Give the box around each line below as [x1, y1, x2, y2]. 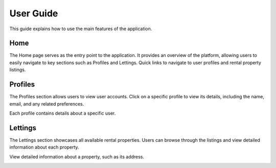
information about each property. [9, 144, 79, 151]
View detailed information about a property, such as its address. [9, 154, 145, 160]
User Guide [9, 8, 58, 19]
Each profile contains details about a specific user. [9, 110, 116, 116]
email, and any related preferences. [9, 100, 84, 107]
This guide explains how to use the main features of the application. [9, 26, 152, 32]
